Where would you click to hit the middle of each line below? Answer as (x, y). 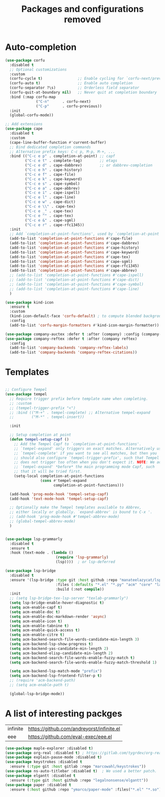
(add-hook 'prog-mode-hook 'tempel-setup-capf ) (59, 494)
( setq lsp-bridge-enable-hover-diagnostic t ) (57, 603)
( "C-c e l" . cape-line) (50, 197)
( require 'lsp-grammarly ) (82, 557)
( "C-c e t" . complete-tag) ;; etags (71, 161)
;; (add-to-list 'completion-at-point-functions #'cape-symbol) (77, 284)
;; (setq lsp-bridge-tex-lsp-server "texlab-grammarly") (69, 598)
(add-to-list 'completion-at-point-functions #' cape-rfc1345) (74, 266)
